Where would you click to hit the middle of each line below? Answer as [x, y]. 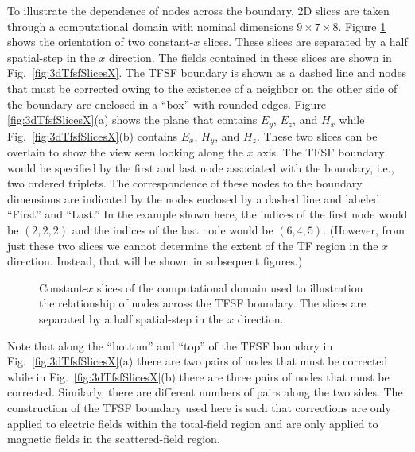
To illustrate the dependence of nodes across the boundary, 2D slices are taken [198, 10]
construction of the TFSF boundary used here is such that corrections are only [199, 407]
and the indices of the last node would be [173, 230]
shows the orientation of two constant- [101, 42]
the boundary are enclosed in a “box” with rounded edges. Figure [167, 104]
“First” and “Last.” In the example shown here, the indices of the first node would [207, 214]
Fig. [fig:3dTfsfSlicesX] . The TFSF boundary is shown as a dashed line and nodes [207, 73]
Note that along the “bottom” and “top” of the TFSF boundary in [170, 345]
